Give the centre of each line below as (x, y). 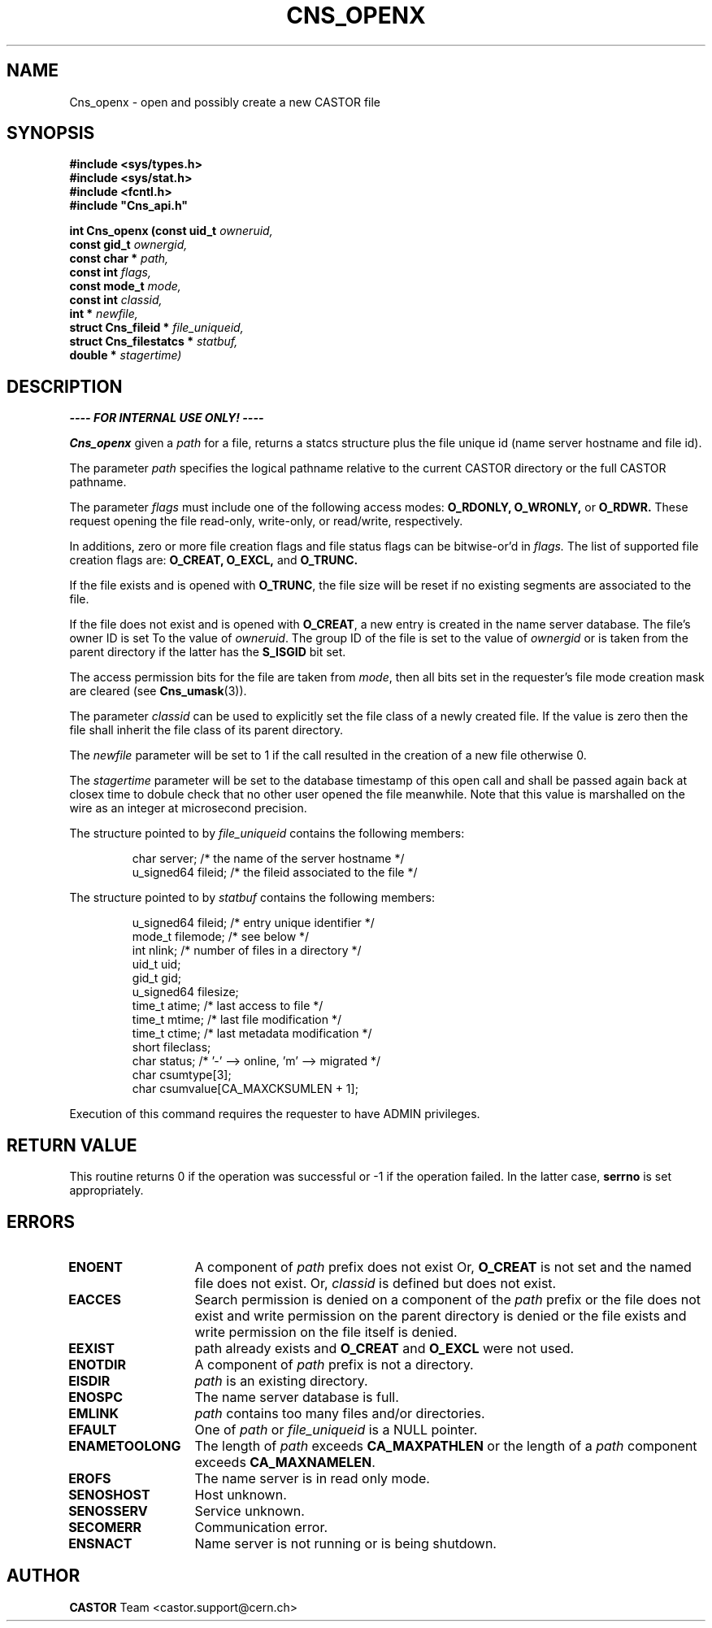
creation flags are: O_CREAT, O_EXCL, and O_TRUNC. (214, 560)
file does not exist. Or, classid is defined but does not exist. (376, 1283)
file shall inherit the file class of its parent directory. (206, 730)
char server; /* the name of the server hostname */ (268, 859)
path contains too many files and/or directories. (340, 1413)
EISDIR (89, 1380)
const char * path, (119, 259)
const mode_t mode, (125, 286)
